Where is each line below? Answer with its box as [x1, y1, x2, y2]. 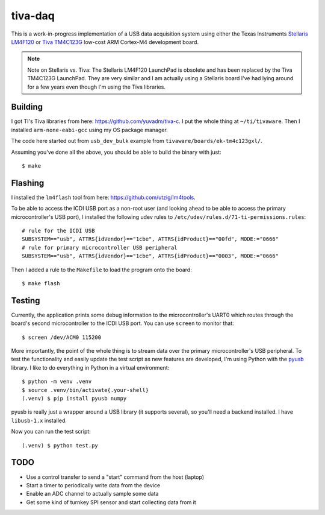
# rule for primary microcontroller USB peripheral [22, 244, 178, 251]
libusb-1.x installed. [11, 417, 67, 424]
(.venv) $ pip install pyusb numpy [22, 395, 127, 402]
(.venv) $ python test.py [22, 442, 99, 449]
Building [11, 102, 43, 112]
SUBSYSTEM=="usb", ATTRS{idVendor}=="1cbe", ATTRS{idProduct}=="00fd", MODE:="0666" [22, 236, 279, 242]
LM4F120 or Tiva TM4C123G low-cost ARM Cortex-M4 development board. [11, 38, 199, 45]
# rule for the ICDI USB [22, 227, 95, 235]
